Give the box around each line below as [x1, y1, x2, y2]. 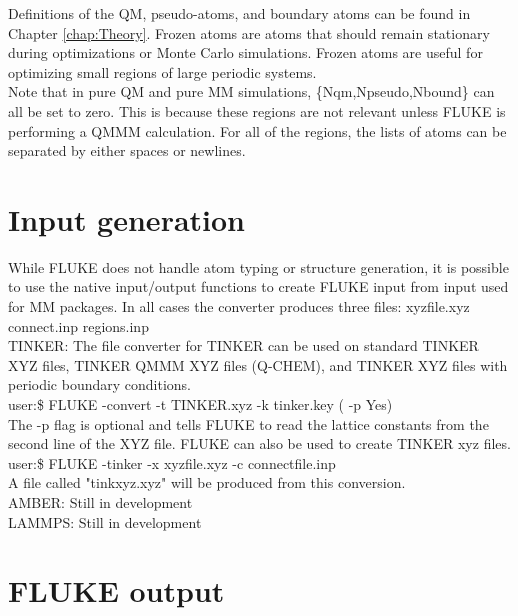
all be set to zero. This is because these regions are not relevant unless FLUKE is [8, 100, 506, 121]
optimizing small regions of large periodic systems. [8, 61, 317, 82]
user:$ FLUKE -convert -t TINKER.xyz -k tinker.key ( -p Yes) [8, 394, 393, 415]
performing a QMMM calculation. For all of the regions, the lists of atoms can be [8, 120, 507, 141]
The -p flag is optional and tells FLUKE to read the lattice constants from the [8, 413, 489, 434]
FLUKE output [8, 570, 225, 611]
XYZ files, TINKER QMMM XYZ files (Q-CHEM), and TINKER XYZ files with [8, 354, 508, 375]
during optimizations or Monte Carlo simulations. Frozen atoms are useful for [8, 42, 483, 63]
